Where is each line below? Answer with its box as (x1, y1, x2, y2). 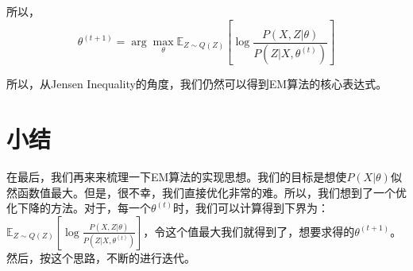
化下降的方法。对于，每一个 (6, 199, 151, 216)
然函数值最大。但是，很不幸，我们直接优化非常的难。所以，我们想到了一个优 (6, 184, 407, 200)
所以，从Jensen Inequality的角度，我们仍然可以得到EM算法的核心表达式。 (6, 75, 388, 92)
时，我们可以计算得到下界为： (173, 199, 330, 216)
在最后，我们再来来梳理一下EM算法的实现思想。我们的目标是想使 (6, 168, 347, 185)
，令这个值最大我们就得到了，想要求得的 (143, 223, 355, 239)
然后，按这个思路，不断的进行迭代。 (6, 249, 195, 265)
